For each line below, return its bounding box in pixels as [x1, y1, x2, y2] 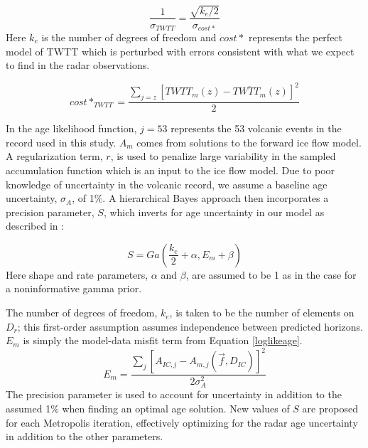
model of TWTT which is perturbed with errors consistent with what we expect [6, 43, 355, 58]
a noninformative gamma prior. [6, 281, 142, 296]
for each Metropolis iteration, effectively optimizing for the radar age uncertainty [6, 415, 358, 430]
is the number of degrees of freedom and [41, 30, 217, 45]
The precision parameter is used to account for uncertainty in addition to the [6, 387, 342, 402]
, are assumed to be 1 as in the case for [185, 267, 357, 282]
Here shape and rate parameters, [6, 267, 148, 282]
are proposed [302, 401, 358, 416]
